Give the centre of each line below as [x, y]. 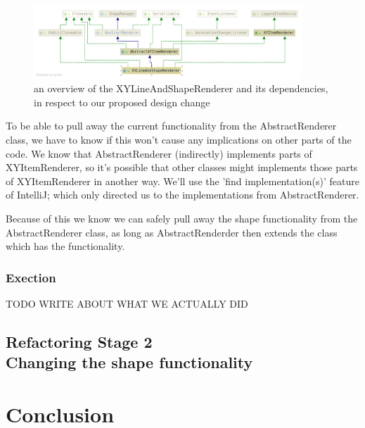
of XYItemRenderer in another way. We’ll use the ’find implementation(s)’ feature [182, 181]
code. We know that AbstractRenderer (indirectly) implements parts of [159, 153]
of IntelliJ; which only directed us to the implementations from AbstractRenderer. [182, 195]
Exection [31, 277]
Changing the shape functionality [129, 362]
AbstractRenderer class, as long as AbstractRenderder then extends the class [172, 232]
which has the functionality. [65, 246]
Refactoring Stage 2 [79, 341]
